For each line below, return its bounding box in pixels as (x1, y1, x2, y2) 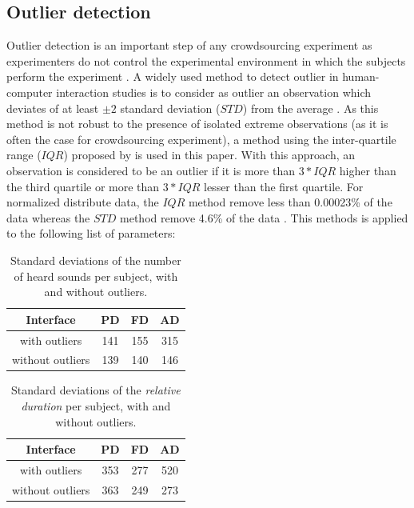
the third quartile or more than (6, 178, 160, 194)
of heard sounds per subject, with (14, 267, 178, 284)
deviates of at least (6, 99, 99, 116)
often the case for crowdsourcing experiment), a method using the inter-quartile (6, 130, 396, 147)
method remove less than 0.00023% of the (188, 194, 392, 210)
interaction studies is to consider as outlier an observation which (56, 83, 372, 100)
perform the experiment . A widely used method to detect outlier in (6, 68, 339, 85)
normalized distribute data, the (6, 194, 159, 210)
